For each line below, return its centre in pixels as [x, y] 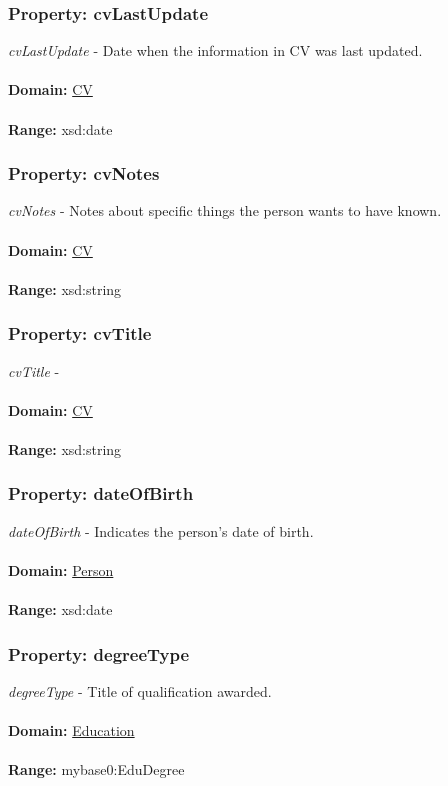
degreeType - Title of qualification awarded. [140, 690]
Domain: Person [61, 569]
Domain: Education [71, 730]
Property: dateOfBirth [101, 493]
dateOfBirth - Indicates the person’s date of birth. [161, 530]
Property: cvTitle [80, 333]
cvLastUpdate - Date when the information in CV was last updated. [215, 50]
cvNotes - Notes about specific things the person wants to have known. [225, 210]
